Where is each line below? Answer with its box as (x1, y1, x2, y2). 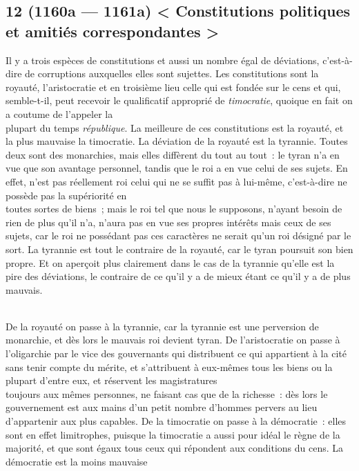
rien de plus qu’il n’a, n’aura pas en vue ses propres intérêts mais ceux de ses (6, 214, 331, 229)
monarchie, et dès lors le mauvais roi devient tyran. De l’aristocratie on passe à (6, 332, 340, 347)
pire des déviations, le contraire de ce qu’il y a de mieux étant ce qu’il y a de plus (6, 269, 351, 283)
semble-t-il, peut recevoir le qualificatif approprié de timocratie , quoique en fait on (6, 93, 353, 108)
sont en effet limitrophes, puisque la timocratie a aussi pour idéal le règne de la (6, 427, 340, 441)
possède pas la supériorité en (6, 188, 127, 202)
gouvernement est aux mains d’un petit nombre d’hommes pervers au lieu (6, 400, 318, 414)
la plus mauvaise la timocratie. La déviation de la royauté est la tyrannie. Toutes (6, 134, 348, 148)
